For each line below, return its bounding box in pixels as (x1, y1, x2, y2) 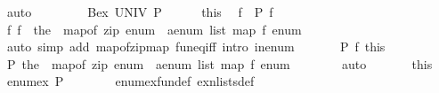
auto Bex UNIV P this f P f (6, 3, 273, 20)
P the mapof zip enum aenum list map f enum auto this (6, 54, 433, 73)
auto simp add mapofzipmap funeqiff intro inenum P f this (6, 37, 386, 56)
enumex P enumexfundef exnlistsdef (6, 72, 255, 90)
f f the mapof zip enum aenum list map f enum (6, 19, 302, 38)
